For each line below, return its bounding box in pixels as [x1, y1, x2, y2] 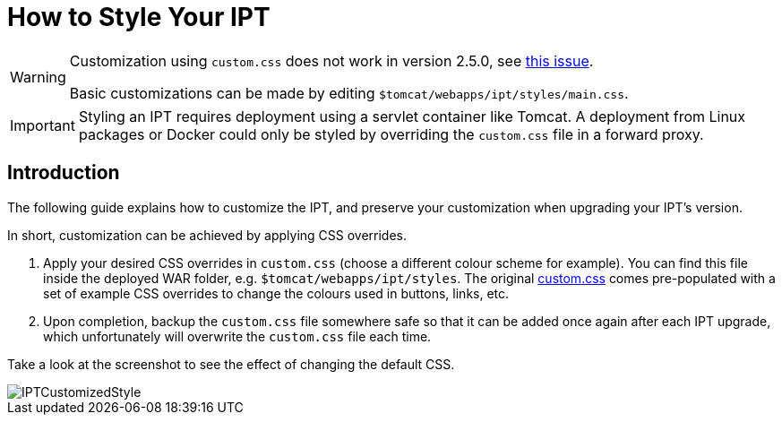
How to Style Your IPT [7, 2, 271, 32]
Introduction [7, 161, 120, 185]
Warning [10, 67, 66, 86]
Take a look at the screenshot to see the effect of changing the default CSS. [7, 356, 455, 372]
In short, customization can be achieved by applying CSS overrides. [7, 227, 408, 243]
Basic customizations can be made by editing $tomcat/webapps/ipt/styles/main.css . [69, 83, 629, 102]
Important [10, 116, 75, 134]
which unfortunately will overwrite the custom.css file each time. [43, 328, 432, 344]
